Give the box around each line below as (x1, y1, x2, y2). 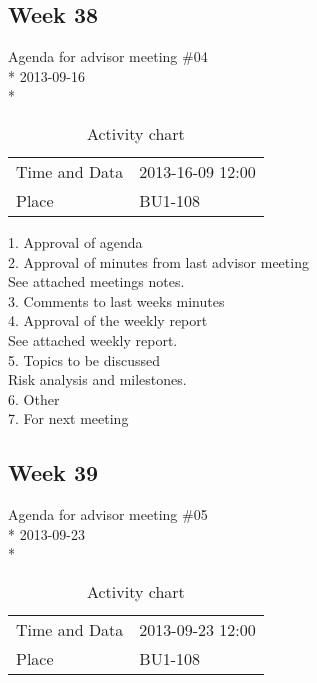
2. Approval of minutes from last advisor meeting (8, 251, 309, 272)
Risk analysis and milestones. (8, 369, 187, 390)
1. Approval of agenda (8, 231, 143, 252)
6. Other (8, 388, 60, 409)
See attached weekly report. (8, 329, 178, 350)
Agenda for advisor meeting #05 (8, 504, 208, 525)
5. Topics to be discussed (8, 349, 160, 370)
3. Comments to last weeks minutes (8, 290, 225, 311)
